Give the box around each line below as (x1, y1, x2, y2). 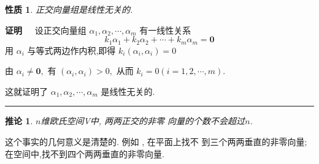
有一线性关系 (139, 23, 191, 36)
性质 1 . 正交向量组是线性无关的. (5, 3, 133, 15)
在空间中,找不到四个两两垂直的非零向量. (5, 147, 164, 160)
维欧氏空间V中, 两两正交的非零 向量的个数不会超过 (40, 114, 245, 127)
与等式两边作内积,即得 (27, 43, 116, 56)
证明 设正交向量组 (5, 23, 86, 36)
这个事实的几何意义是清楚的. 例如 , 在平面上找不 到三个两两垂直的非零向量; (5, 135, 307, 148)
